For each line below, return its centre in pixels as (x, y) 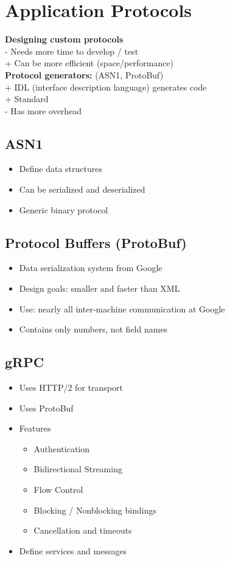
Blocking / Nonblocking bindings (95, 510)
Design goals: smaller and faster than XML (99, 288)
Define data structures (61, 169)
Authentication (61, 448)
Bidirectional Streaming (78, 469)
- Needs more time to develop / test (72, 51)
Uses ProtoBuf (46, 408)
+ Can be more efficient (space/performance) (89, 63)
